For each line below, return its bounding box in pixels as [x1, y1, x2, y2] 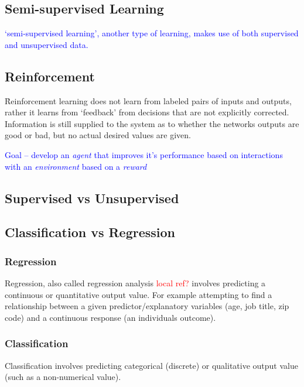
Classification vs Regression [5, 223, 176, 241]
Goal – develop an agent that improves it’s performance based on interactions [5, 148, 283, 160]
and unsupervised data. [5, 38, 88, 50]
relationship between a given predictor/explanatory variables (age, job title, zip [5, 300, 289, 312]
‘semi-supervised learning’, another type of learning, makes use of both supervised [5, 27, 299, 39]
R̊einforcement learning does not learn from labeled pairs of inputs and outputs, [5, 94, 292, 107]
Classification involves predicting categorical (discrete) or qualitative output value [5, 359, 298, 371]
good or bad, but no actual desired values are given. [5, 129, 192, 141]
